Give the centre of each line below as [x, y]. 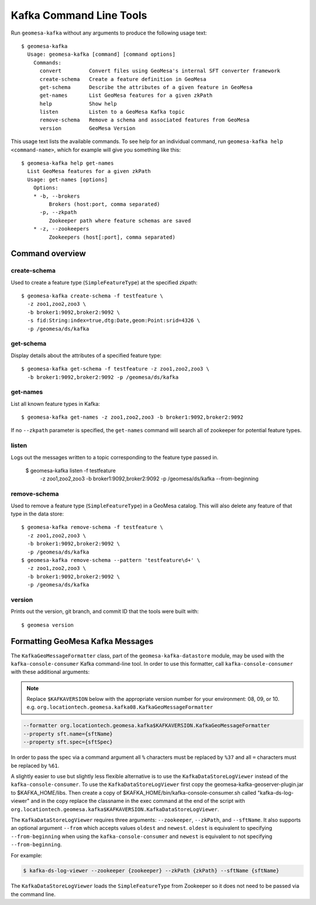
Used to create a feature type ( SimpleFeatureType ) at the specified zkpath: [104, 282]
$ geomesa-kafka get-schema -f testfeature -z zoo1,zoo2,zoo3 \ [116, 369]
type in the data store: [37, 514]
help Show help [78, 104]
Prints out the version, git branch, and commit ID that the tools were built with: [105, 611]
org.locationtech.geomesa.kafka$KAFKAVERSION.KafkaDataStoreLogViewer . [115, 809]
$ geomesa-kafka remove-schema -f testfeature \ [92, 527]
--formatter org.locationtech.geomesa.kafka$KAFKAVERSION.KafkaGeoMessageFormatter [147, 726]
